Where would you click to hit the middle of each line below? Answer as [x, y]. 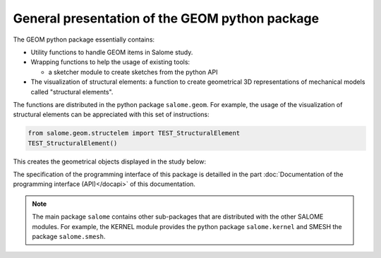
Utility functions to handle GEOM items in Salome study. [112, 52]
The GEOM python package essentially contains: [84, 39]
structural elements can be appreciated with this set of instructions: [111, 115]
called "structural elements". [72, 92]
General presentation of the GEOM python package [166, 18]
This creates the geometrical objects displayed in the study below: [109, 161]
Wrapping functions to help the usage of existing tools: [110, 62]
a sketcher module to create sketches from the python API [133, 72]
